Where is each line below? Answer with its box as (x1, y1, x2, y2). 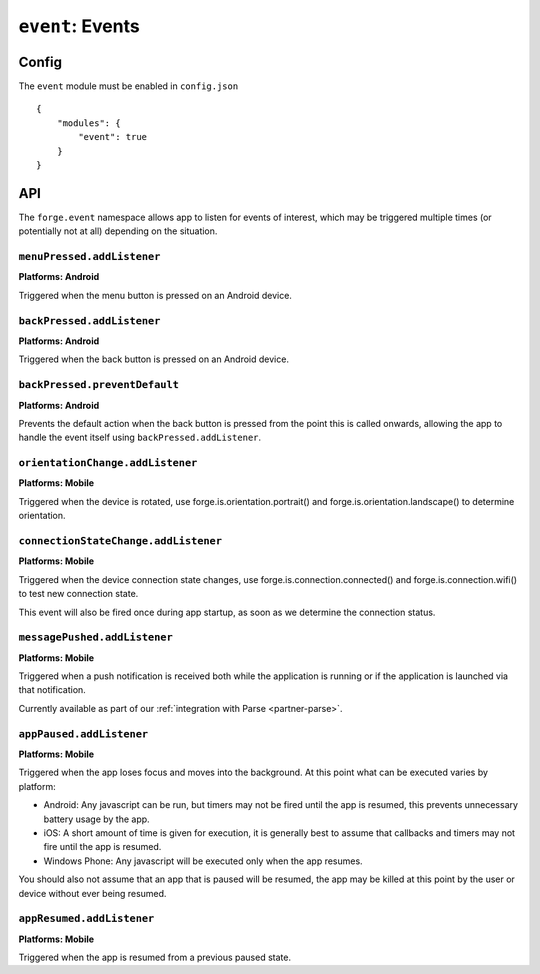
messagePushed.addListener (18, 631, 174, 644)
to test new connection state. (18, 588, 139, 600)
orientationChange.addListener (18, 456, 198, 470)
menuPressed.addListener (18, 250, 161, 264)
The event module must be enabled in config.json (18, 80, 239, 92)
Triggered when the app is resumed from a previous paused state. (18, 951, 292, 964)
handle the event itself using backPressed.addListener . (18, 431, 262, 444)
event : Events (18, 15, 140, 37)
